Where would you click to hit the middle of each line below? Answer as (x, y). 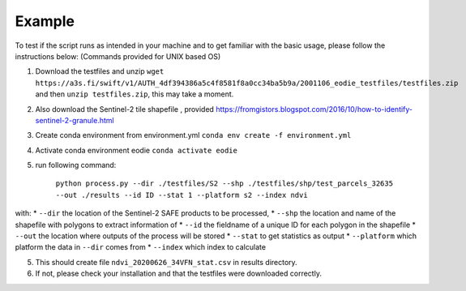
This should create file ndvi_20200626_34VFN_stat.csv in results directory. (166, 262)
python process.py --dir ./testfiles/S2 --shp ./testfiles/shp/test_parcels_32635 (224, 184)
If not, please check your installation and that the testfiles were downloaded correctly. (178, 274)
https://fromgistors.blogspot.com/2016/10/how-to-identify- (314, 109)
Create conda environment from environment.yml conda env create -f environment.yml (193, 135)
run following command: (76, 165)
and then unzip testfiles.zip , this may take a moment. (135, 94)
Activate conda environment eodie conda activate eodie (137, 150)
